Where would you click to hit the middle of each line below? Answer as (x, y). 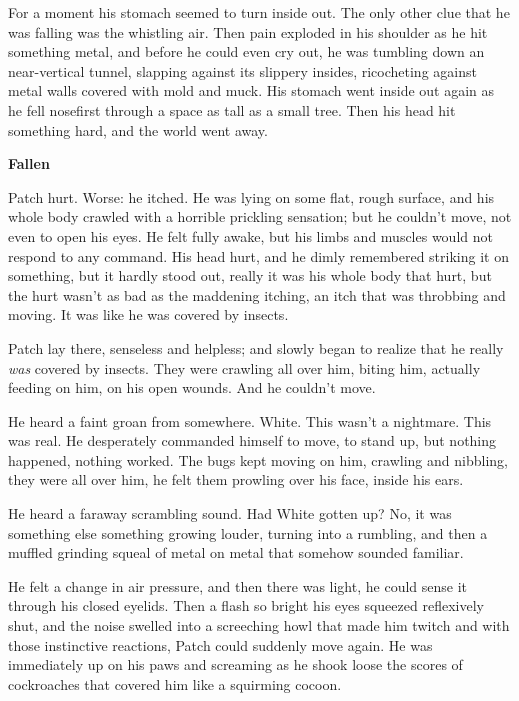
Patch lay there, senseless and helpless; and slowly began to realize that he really (256, 347)
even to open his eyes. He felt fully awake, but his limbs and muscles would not (250, 235)
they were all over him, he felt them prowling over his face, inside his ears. (236, 479)
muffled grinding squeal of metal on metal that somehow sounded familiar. (236, 552)
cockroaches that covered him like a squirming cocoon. (175, 683)
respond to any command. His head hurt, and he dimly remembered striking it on (258, 255)
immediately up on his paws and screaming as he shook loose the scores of (235, 664)
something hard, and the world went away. (138, 129)
